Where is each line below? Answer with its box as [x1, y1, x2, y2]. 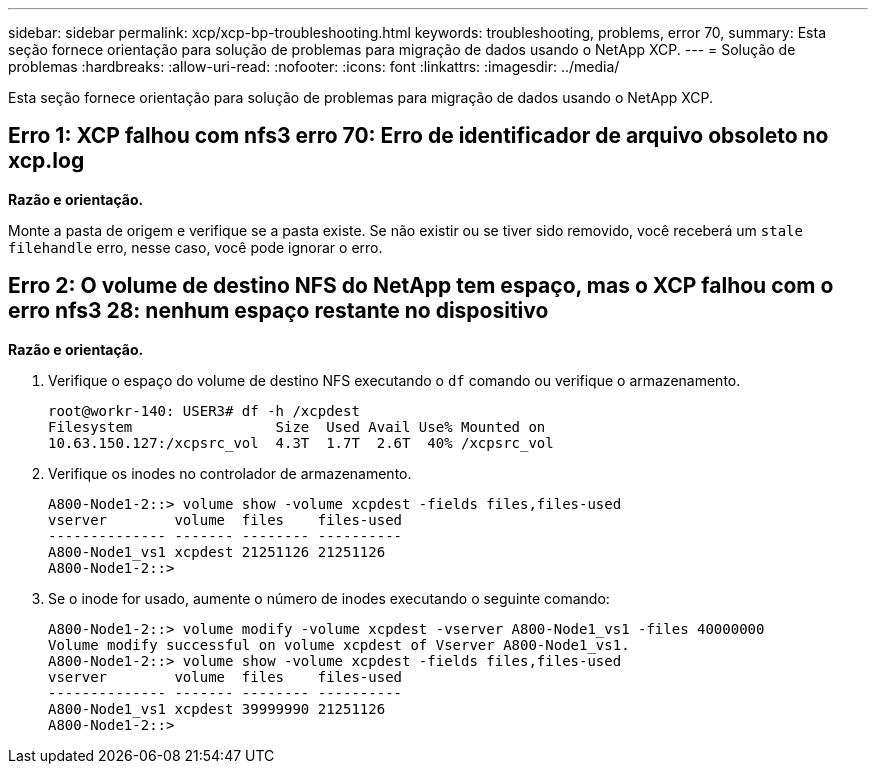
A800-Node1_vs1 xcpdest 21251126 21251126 [48, 543, 386, 560]
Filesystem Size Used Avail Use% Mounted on [48, 418, 546, 435]
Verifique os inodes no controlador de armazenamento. [48, 464, 412, 482]
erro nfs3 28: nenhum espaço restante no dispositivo [8, 298, 549, 324]
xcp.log [8, 148, 85, 174]
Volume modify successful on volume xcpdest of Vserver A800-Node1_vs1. [48, 636, 630, 653]
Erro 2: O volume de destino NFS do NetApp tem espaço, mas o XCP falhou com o [8, 273, 834, 299]
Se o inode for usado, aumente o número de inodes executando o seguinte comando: [48, 589, 610, 607]
